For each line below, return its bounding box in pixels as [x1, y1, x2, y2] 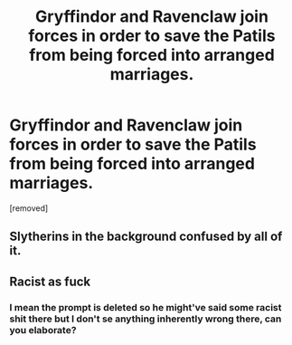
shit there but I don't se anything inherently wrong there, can [9, 312, 282, 325]
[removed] [9, 202, 49, 214]
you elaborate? [9, 323, 77, 336]
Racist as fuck [9, 273, 91, 289]
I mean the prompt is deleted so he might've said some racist [9, 301, 282, 313]
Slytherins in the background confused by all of [9, 229, 283, 244]
